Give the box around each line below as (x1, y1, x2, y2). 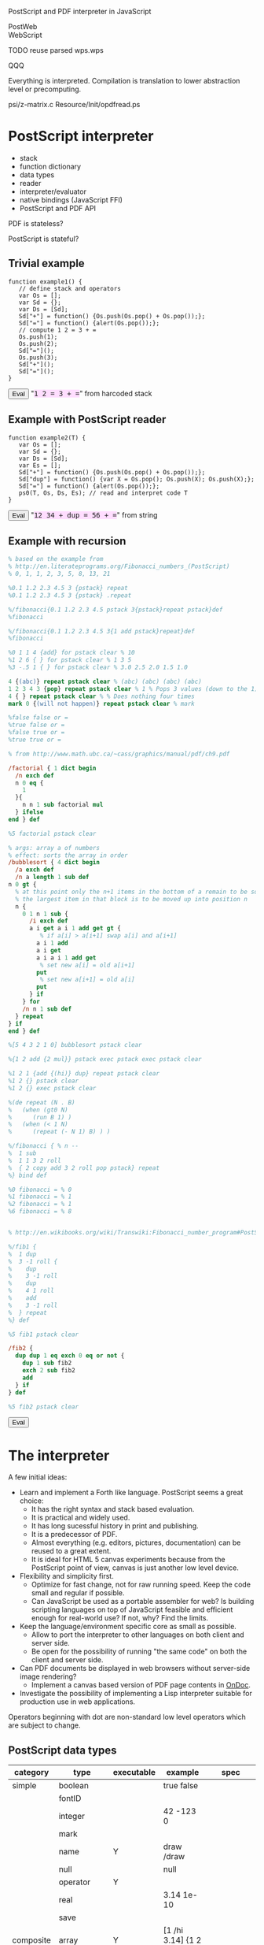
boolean (58, 1780, 89, 1791)
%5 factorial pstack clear (8, 830, 97, 837)
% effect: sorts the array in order (8, 851, 128, 859)
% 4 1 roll (8, 1287, 55, 1295)
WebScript (8, 31, 42, 39)
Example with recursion (8, 534, 126, 547)
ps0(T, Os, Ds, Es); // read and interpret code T (18, 488, 189, 497)
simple (12, 1780, 37, 1791)
